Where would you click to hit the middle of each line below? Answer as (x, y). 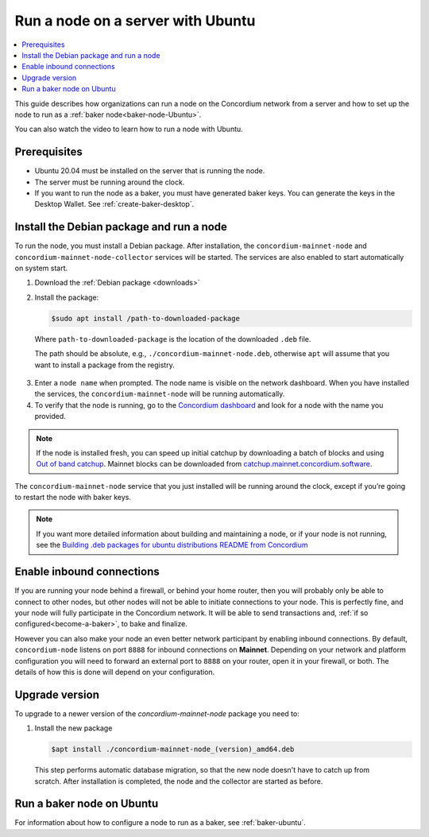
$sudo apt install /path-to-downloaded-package (145, 318)
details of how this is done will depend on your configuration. (115, 672)
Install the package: (67, 297)
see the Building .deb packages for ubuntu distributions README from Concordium (172, 545)
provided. (50, 417)
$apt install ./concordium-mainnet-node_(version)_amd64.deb (173, 750)
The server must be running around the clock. (110, 182)
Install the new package (73, 728)
